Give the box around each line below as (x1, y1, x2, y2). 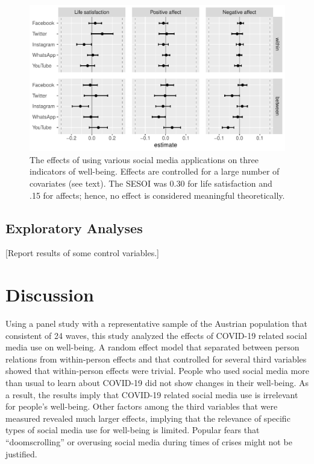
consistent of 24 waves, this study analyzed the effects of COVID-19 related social (5, 329, 307, 341)
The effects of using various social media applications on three (30, 153, 259, 166)
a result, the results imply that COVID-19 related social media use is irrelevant (5, 388, 298, 401)
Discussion (5, 282, 94, 307)
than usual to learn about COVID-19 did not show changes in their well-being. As (5, 376, 309, 389)
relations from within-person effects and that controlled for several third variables (5, 352, 307, 365)
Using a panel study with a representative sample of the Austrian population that (5, 317, 308, 330)
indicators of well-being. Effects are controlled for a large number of (30, 165, 280, 178)
